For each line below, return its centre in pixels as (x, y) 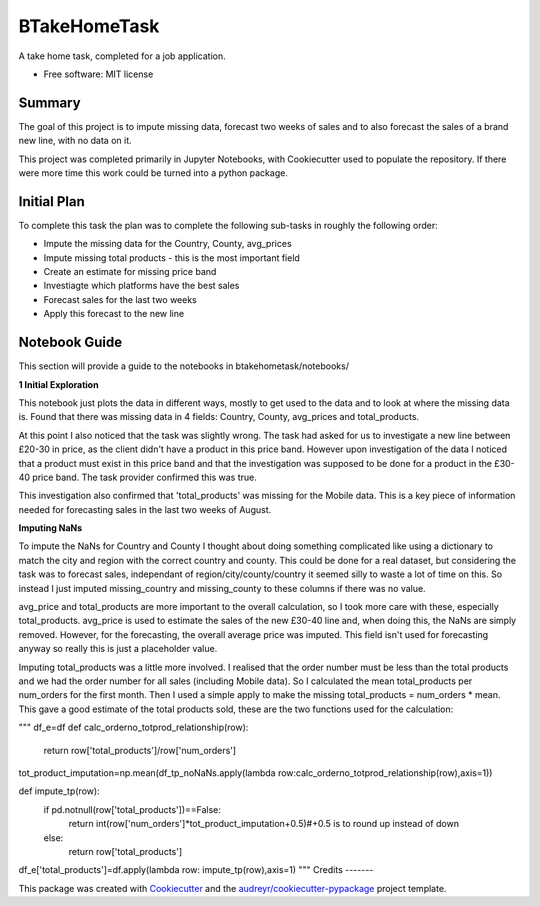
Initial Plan (51, 201)
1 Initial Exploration (58, 384)
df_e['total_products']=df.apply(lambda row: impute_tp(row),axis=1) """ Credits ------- (196, 870)
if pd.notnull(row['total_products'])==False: (132, 809)
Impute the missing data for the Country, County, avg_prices (167, 244)
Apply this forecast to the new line (114, 314)
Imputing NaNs (50, 528)
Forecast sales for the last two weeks (120, 299)
